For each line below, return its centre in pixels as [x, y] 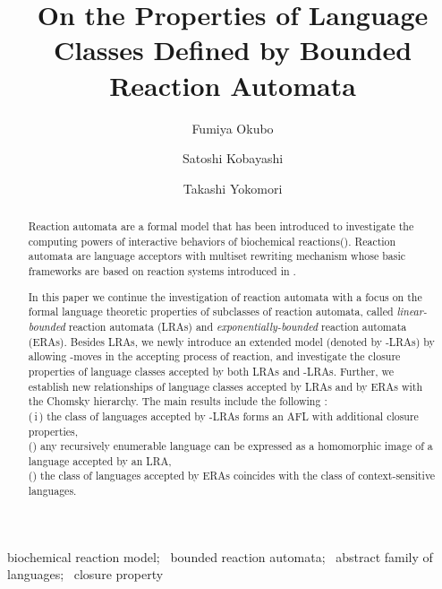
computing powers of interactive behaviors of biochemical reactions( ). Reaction [212, 241]
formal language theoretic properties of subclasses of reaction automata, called [211, 312]
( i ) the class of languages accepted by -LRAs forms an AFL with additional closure [223, 416]
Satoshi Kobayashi [233, 158]
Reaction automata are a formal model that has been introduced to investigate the [221, 226]
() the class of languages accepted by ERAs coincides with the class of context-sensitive [232, 476]
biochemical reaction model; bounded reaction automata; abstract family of [220, 556]
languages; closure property [85, 574]
